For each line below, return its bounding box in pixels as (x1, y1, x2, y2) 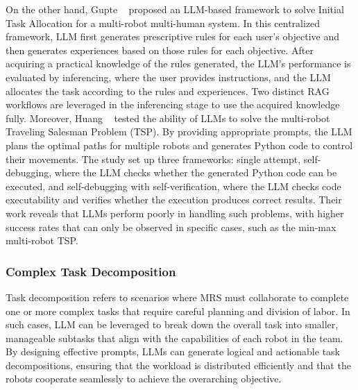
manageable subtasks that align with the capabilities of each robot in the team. (6, 330, 343, 345)
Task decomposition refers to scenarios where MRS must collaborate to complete (6, 289, 349, 304)
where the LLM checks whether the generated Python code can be (54, 165, 337, 180)
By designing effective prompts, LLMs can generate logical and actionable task (6, 344, 340, 359)
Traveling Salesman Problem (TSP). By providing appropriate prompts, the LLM (6, 124, 352, 139)
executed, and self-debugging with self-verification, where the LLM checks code (6, 178, 341, 193)
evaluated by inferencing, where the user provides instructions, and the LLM (6, 69, 331, 84)
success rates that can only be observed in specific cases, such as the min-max (6, 219, 336, 234)
